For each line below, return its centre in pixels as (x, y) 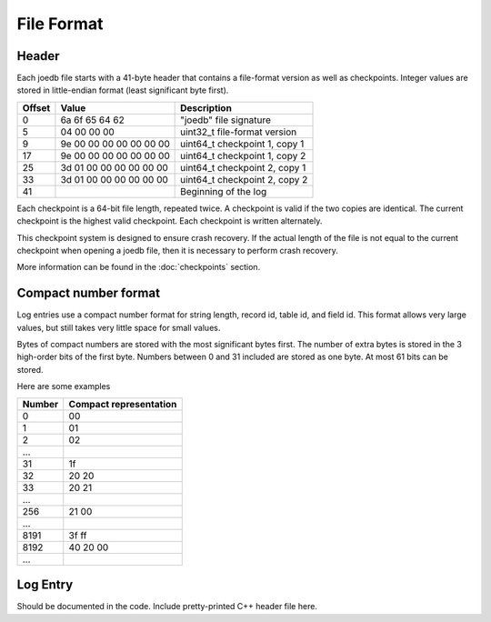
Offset (36, 107)
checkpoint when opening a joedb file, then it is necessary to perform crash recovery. (177, 251)
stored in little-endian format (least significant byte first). (123, 90)
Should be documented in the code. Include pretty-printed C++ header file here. (167, 607)
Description (206, 107)
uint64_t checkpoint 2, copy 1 (243, 167)
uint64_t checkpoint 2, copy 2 (244, 179)
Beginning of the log (224, 191)
